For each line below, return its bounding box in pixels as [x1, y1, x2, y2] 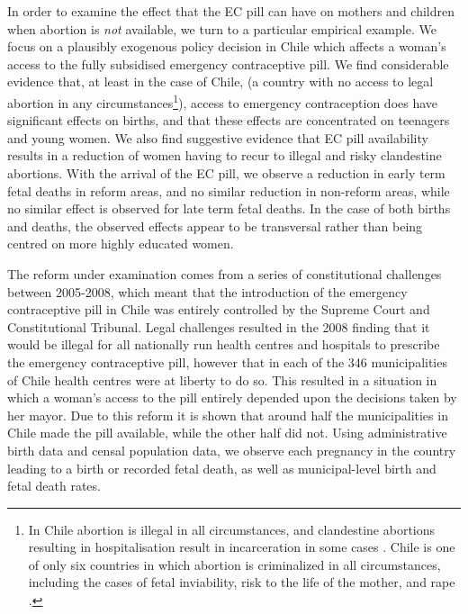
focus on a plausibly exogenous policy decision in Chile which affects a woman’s [7, 37, 446, 56]
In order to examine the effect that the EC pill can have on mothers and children [7, 2, 455, 20]
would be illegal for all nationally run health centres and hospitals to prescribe [7, 335, 440, 354]
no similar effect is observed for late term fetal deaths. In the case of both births [7, 199, 451, 218]
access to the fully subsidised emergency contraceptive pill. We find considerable [7, 54, 449, 73]
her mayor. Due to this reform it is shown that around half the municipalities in [7, 405, 448, 424]
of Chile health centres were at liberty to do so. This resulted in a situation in [7, 370, 437, 389]
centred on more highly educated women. [7, 234, 234, 253]
